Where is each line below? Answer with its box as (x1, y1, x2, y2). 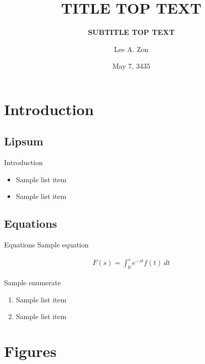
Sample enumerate (4, 277, 61, 288)
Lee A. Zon (114, 43, 149, 54)
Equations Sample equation (4, 239, 89, 250)
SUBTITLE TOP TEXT (88, 27, 175, 37)
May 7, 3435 (112, 61, 150, 71)
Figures (4, 341, 57, 361)
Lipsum (4, 133, 43, 149)
